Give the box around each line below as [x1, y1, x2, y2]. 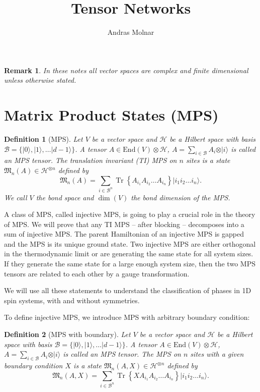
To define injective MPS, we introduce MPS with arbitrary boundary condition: [4, 312, 250, 322]
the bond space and [36, 192, 94, 202]
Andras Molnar [107, 27, 154, 37]
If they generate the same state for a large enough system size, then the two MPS [4, 258, 255, 269]
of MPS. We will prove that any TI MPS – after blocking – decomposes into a [4, 218, 244, 229]
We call [4, 192, 27, 202]
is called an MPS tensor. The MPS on [63, 349, 181, 359]
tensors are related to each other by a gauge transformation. [4, 268, 190, 278]
